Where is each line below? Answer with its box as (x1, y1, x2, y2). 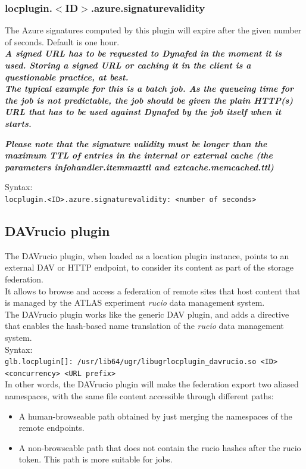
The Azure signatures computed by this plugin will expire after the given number (5, 24, 302, 36)
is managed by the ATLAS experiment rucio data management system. (5, 296, 265, 309)
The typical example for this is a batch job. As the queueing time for (5, 82, 294, 95)
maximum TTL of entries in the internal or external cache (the (5, 149, 273, 161)
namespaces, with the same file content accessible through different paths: (5, 390, 274, 402)
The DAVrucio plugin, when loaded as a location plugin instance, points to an (5, 249, 289, 262)
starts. (5, 117, 32, 129)
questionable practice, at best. (5, 70, 129, 83)
